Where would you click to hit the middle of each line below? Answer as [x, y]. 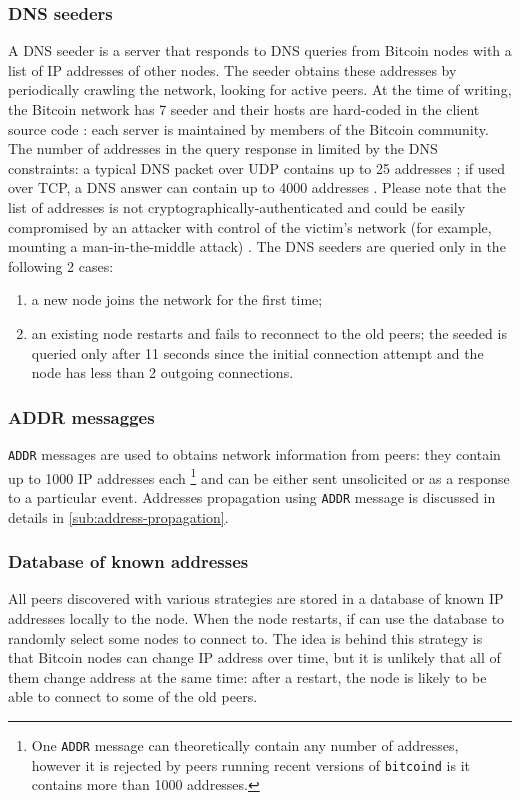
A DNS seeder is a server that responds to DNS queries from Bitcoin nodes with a [260, 50]
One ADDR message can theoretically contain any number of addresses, [245, 744]
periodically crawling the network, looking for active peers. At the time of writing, [260, 89]
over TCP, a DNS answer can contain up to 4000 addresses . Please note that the [257, 187]
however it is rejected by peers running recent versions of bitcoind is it [250, 764]
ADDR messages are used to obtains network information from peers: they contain [254, 453]
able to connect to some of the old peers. [133, 696]
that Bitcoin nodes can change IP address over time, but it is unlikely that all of [254, 657]
